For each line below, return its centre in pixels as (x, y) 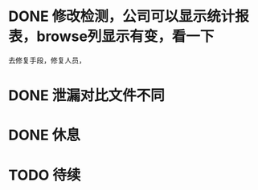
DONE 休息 (44, 135)
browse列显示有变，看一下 (125, 36)
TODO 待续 (45, 175)
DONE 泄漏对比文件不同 (86, 96)
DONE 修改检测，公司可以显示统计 (122, 16)
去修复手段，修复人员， (47, 60)
